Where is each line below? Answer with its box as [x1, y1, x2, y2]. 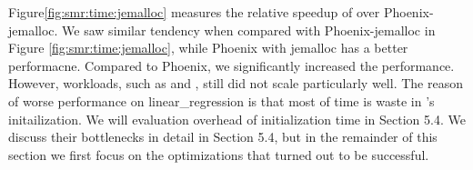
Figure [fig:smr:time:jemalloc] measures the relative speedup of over [8, 3, 380, 21]
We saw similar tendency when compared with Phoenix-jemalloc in [62, 20, 436, 39]
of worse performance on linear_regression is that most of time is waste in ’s [8, 91, 435, 110]
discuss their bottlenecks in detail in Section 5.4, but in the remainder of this [8, 127, 438, 146]
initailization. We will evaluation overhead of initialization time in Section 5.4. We [8, 109, 466, 128]
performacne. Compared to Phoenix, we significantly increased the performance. [8, 55, 455, 75]
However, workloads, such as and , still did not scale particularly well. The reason [8, 74, 463, 93]
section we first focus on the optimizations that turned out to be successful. [8, 145, 429, 164]
